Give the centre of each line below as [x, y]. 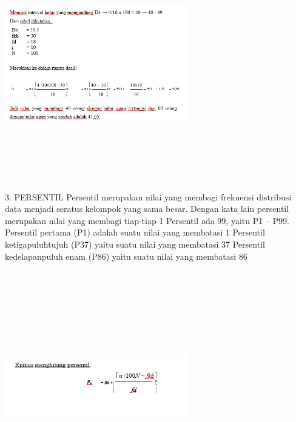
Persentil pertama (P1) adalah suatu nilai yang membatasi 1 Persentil [135, 232]
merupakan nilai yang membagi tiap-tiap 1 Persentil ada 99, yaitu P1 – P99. [147, 220]
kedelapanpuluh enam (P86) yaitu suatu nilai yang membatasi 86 [126, 256]
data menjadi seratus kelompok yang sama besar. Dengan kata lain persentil [147, 209]
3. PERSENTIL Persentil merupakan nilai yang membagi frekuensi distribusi [148, 196]
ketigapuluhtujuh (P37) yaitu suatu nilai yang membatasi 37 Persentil [135, 244]
